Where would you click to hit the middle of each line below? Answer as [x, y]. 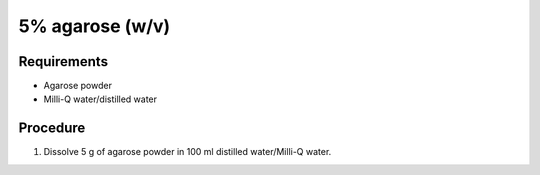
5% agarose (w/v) [94, 26]
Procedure [52, 128]
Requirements [63, 61]
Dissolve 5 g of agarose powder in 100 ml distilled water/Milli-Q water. [187, 152]
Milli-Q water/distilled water [100, 99]
